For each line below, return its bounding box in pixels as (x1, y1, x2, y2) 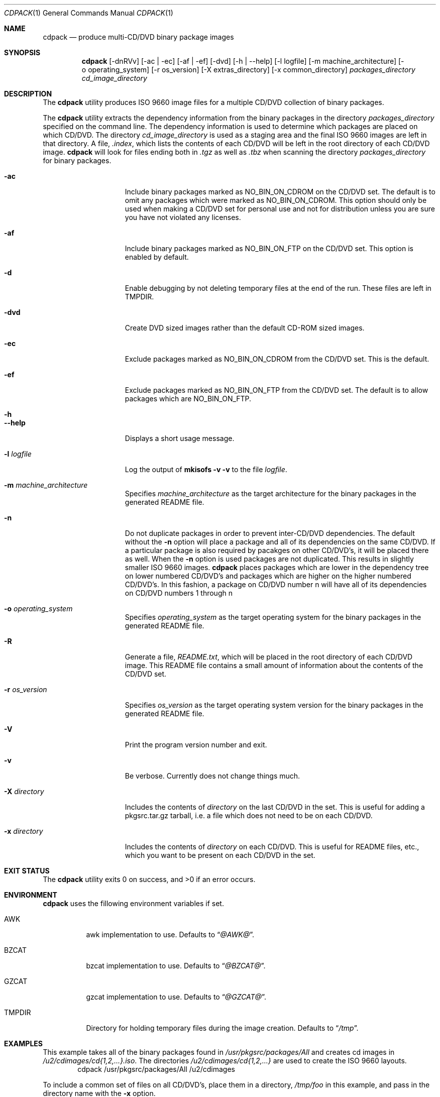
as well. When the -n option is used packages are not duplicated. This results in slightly (125, 555, 414, 563)
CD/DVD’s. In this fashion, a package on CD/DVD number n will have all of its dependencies (125, 580, 427, 589)
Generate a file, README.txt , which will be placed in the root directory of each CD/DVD (125, 652, 413, 661)
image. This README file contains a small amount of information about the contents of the (125, 661, 423, 670)
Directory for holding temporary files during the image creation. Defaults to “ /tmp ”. (86, 1024, 359, 1032)
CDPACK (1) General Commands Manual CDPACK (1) (4, 9, 173, 17)
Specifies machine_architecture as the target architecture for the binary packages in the (125, 489, 416, 498)
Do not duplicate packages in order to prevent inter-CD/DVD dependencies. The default (125, 529, 415, 537)
